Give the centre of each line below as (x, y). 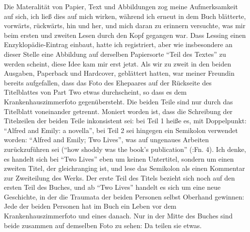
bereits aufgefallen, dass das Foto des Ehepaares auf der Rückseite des (108, 82)
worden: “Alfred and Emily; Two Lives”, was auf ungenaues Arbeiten (107, 140)
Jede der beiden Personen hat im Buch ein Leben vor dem (90, 206)
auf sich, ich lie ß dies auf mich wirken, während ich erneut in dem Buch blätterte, (125, 16)
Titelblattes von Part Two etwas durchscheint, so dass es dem (95, 92)
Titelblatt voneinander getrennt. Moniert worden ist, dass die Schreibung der (118, 111)
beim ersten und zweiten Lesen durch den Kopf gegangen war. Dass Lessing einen (125, 35)
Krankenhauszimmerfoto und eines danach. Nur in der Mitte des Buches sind (118, 216)
